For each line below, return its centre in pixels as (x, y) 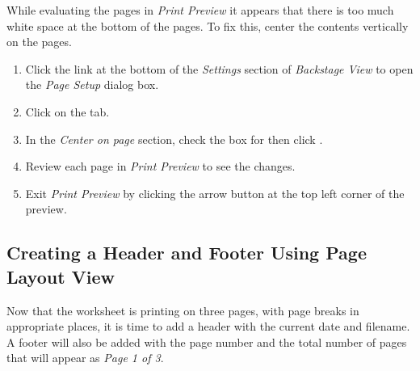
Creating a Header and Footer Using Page (187, 253)
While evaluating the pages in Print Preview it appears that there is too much (200, 10)
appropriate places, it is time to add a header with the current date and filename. (208, 326)
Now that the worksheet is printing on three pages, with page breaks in (183, 310)
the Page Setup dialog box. (92, 84)
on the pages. (39, 42)
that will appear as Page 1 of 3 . (85, 358)
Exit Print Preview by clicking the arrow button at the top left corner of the (215, 193)
